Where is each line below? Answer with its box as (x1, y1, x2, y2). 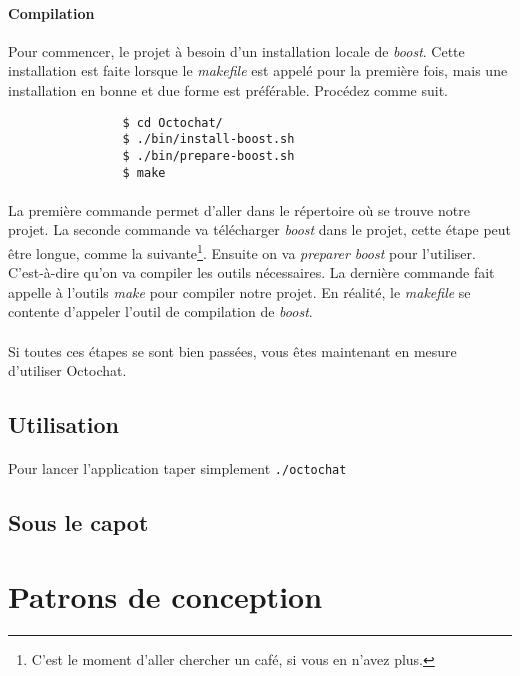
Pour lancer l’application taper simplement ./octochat (8, 458, 347, 479)
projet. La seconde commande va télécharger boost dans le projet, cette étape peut (8, 219, 512, 240)
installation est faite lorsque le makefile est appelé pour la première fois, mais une (8, 60, 508, 81)
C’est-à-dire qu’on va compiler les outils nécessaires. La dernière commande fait (8, 262, 495, 283)
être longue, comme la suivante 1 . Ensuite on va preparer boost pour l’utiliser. (8, 239, 476, 263)
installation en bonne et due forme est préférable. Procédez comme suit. (8, 79, 449, 100)
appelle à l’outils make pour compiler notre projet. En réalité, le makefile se (8, 281, 471, 302)
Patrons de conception (8, 575, 323, 616)
